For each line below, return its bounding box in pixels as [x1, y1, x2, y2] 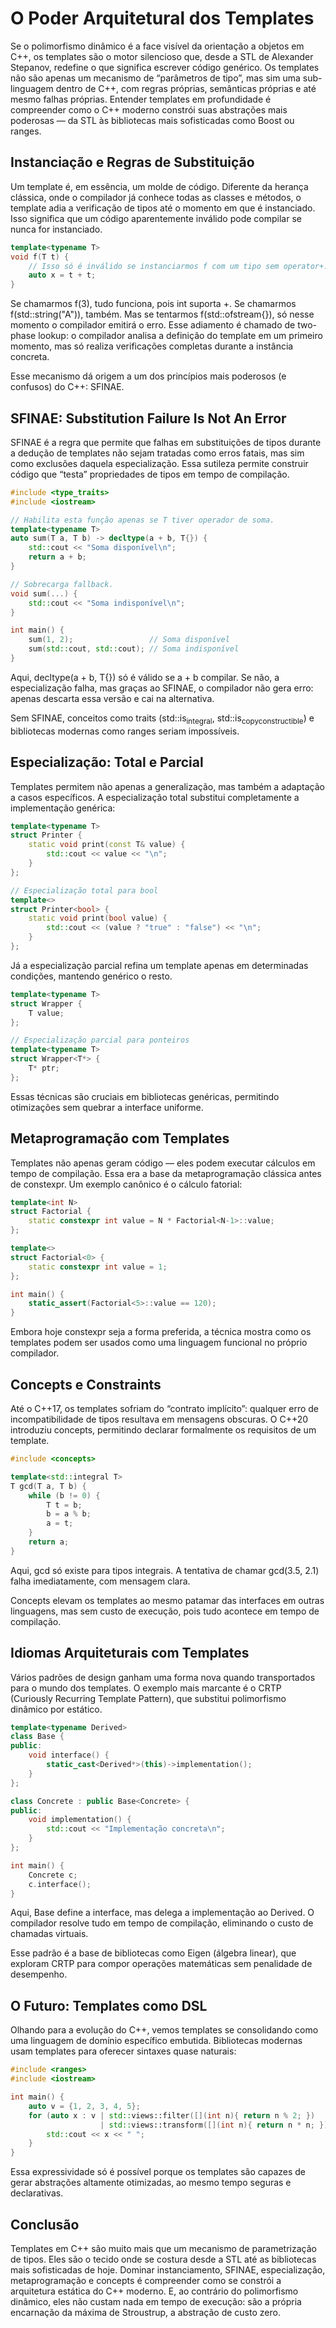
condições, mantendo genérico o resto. [10, 970, 173, 982]
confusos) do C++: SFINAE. [10, 381, 125, 393]
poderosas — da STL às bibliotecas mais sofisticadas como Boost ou [10, 114, 295, 126]
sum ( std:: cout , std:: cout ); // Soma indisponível [28, 644, 240, 654]
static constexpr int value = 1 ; [28, 1262, 168, 1272]
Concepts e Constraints [10, 1376, 162, 1393]
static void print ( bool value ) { [28, 913, 168, 924]
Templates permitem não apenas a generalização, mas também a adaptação [10, 780, 325, 792]
